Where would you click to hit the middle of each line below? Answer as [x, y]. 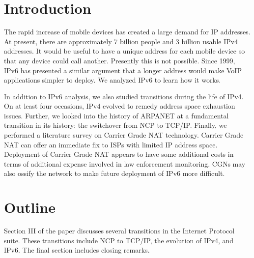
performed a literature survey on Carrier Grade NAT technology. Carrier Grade [124, 135]
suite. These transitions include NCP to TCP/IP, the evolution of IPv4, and [119, 240]
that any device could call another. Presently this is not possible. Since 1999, [120, 60]
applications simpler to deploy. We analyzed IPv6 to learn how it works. [113, 80]
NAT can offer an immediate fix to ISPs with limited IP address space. [111, 144]
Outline [30, 207]
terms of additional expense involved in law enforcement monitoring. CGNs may [125, 163]
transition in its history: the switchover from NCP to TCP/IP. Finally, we [115, 125]
